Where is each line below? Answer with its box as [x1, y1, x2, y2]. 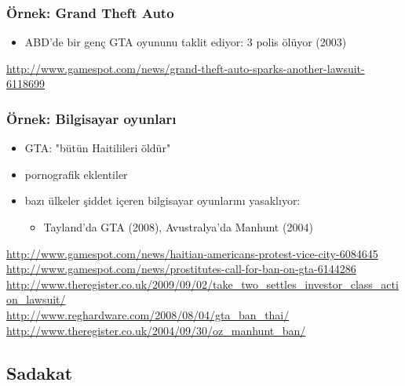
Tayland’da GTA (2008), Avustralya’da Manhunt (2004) [43, 219, 313, 235]
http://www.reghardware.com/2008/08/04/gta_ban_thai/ [6, 306, 290, 322]
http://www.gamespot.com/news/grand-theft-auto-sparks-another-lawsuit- [6, 60, 365, 76]
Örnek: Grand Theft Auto [6, 2, 174, 22]
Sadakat [6, 360, 73, 384]
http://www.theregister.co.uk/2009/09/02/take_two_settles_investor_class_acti [6, 275, 399, 292]
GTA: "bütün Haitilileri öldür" [24, 140, 171, 156]
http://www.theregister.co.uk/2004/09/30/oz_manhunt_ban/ [6, 322, 306, 338]
